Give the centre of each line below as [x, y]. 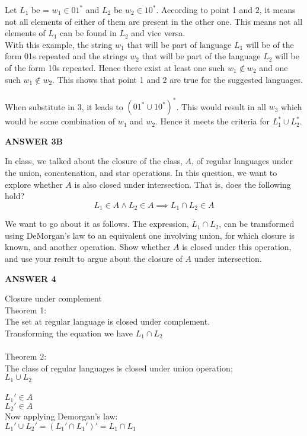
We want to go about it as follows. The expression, [97, 224]
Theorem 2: [26, 356]
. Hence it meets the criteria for [212, 121]
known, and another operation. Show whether [88, 247]
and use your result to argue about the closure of [94, 259]
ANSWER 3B [34, 141]
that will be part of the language [201, 56]
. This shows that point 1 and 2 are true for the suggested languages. [178, 79]
